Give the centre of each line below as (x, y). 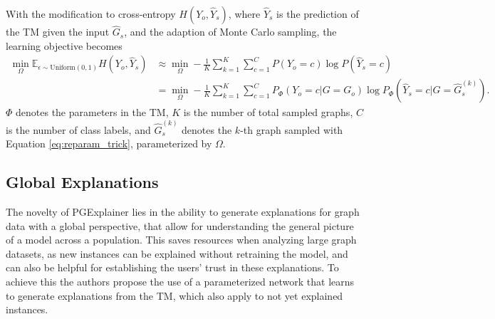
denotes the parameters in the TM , (92, 112)
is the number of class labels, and (78, 129)
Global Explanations (82, 182)
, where (244, 14)
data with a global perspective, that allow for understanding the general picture (180, 225)
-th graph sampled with (292, 129)
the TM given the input (58, 32)
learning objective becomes (64, 45)
